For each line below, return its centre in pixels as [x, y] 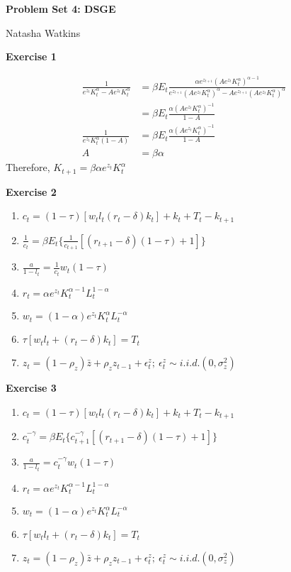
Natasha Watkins [43, 32]
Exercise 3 [31, 388]
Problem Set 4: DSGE [61, 9]
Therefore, [28, 167]
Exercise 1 [31, 56]
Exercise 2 [31, 191]
